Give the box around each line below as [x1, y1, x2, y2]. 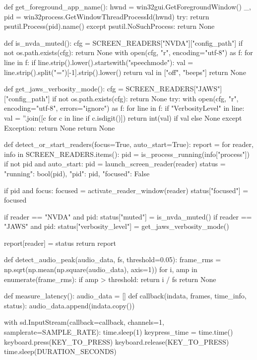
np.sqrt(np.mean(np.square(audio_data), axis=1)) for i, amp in [4, 264, 197, 275]
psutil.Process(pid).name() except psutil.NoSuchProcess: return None [4, 21, 215, 31]
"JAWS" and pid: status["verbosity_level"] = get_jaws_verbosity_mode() [4, 221, 229, 231]
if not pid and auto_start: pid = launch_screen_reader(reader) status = [4, 158, 226, 169]
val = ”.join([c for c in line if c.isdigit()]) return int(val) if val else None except [4, 112, 242, 123]
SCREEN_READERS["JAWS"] [126, 83, 222, 94]
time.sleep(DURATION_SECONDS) [4, 346, 117, 357]
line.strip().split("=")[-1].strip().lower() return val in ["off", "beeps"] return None [4, 67, 246, 77]
